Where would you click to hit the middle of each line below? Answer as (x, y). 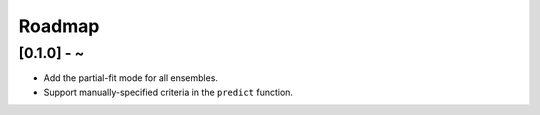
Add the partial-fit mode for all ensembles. (131, 78)
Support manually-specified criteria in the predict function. (168, 92)
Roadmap (59, 26)
